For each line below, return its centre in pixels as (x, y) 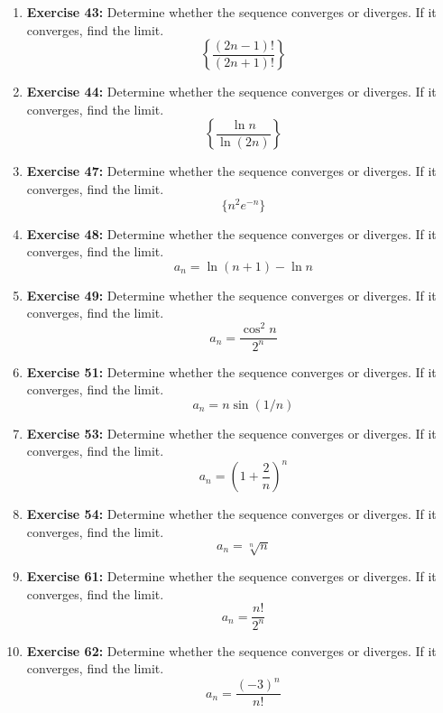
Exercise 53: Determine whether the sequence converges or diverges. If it (231, 433)
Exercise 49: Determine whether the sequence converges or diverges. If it (231, 295)
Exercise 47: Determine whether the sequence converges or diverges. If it (231, 171)
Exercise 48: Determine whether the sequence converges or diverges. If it (231, 233)
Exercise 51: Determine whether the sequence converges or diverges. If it (231, 371)
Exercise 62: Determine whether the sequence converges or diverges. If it (231, 650)
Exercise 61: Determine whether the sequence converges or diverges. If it (231, 576)
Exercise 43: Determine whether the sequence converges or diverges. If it (231, 12)
